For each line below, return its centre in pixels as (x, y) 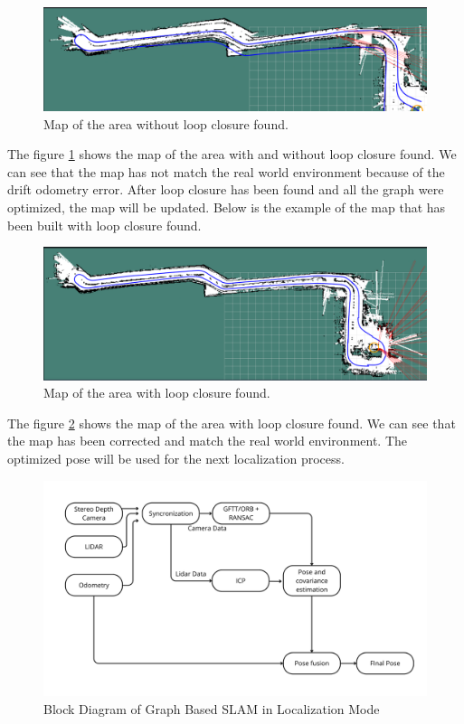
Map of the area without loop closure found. (166, 123)
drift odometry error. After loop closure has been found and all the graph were (226, 189)
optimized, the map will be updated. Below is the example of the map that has (227, 207)
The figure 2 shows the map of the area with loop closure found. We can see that (232, 423)
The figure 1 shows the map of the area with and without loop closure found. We (232, 154)
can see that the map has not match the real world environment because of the (226, 171)
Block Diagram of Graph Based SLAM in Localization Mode (212, 708)
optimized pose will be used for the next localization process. (176, 459)
